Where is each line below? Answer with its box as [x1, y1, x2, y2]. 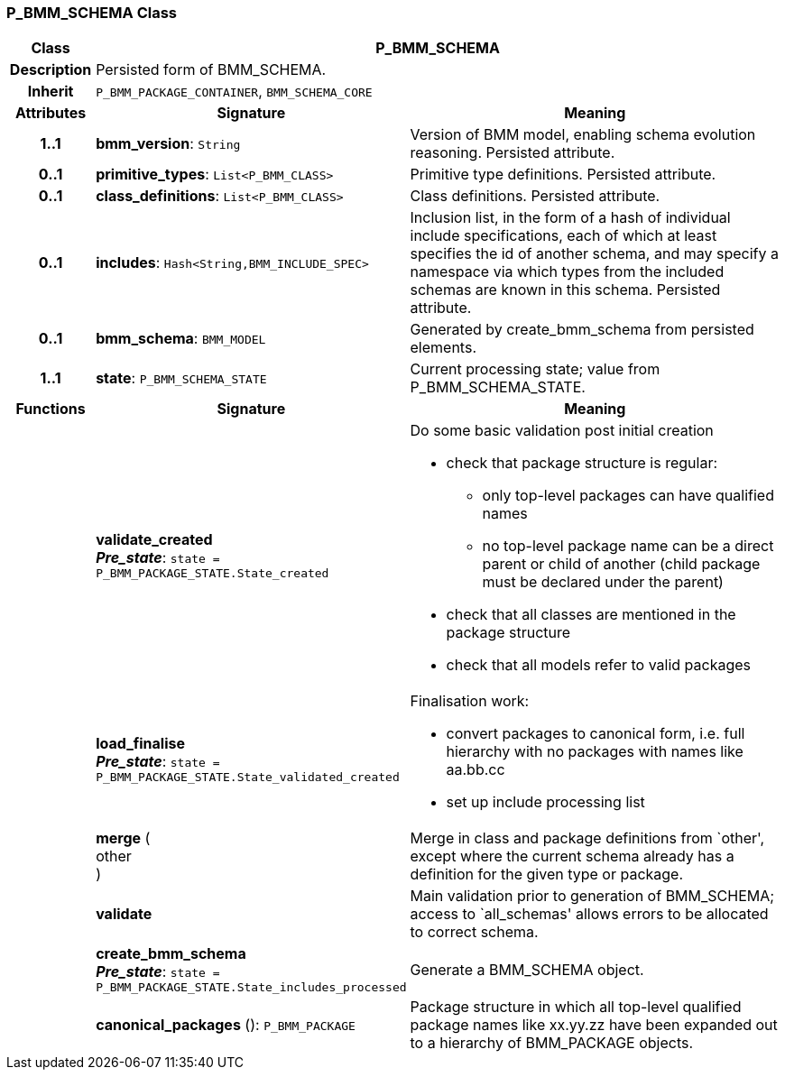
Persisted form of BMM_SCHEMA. [96, 60, 327, 79]
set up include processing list [446, 793, 645, 812]
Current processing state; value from [410, 360, 660, 379]
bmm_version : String [96, 134, 241, 153]
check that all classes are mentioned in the [446, 605, 736, 624]
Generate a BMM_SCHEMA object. [410, 960, 644, 979]
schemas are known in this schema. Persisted [410, 281, 721, 299]
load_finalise [96, 733, 185, 752]
